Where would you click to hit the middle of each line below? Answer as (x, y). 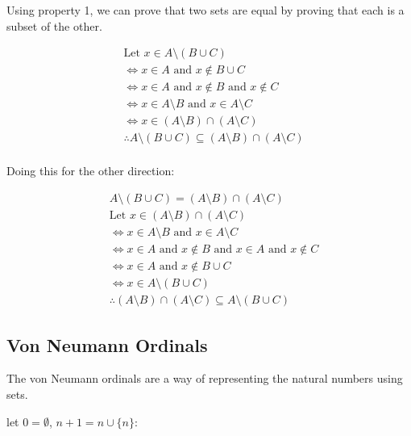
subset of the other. (54, 25)
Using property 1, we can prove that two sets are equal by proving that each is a (205, 10)
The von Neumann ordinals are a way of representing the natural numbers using (205, 378)
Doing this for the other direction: (91, 171)
